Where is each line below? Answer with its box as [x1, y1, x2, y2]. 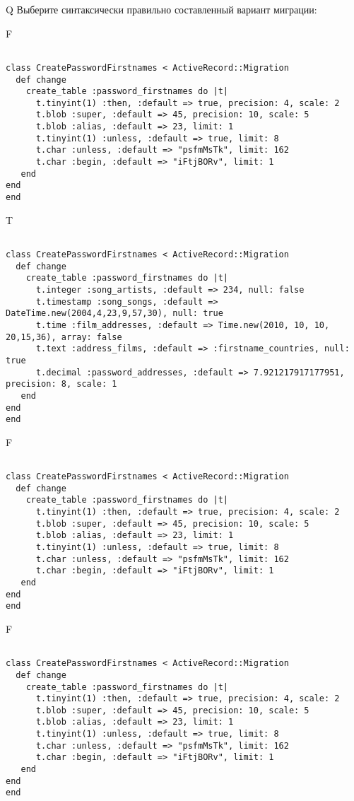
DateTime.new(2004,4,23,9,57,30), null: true [6, 308, 223, 319]
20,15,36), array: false [6, 332, 122, 342]
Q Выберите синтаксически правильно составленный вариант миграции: [6, 2, 317, 16]
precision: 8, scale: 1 [6, 379, 117, 390]
